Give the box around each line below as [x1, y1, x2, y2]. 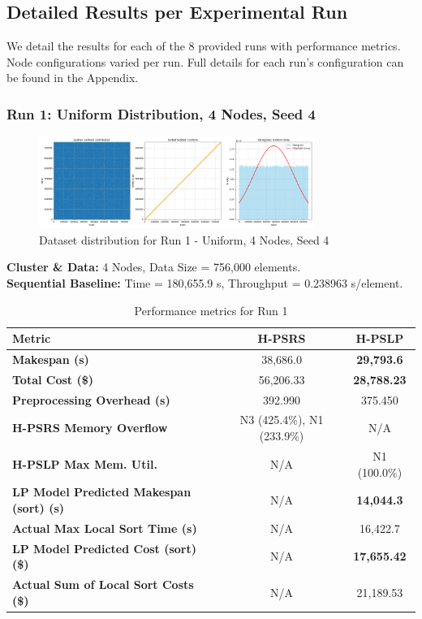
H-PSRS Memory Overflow [12, 419, 168, 436]
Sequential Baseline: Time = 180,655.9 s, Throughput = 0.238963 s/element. [6, 274, 403, 291]
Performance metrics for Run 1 [134, 301, 288, 318]
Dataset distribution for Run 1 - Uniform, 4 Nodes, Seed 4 [39, 231, 329, 248]
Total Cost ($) [12, 370, 94, 387]
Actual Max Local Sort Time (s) [12, 519, 197, 536]
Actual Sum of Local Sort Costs [12, 576, 194, 593]
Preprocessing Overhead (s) [12, 391, 170, 408]
